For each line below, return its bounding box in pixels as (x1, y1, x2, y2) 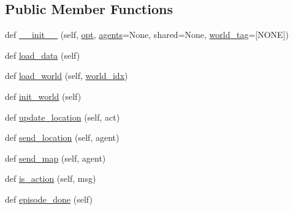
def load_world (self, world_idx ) (5, 69, 128, 82)
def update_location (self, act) (5, 110, 120, 123)
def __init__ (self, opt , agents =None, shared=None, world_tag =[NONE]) (5, 28, 289, 41)
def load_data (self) (5, 48, 80, 61)
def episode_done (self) (5, 192, 93, 205)
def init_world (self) (5, 89, 82, 102)
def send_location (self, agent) (5, 131, 120, 144)
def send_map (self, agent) (5, 151, 106, 164)
